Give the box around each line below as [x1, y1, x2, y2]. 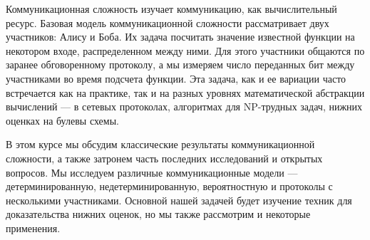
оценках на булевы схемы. [6, 113, 119, 127]
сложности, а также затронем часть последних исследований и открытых [6, 150, 323, 165]
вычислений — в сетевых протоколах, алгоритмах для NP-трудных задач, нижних [6, 99, 363, 114]
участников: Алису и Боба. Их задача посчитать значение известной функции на [6, 29, 355, 44]
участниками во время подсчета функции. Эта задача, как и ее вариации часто [6, 71, 346, 85]
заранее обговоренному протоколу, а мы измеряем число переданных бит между [6, 57, 355, 72]
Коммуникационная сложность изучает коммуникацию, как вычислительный [6, 1, 337, 16]
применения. [6, 220, 61, 235]
